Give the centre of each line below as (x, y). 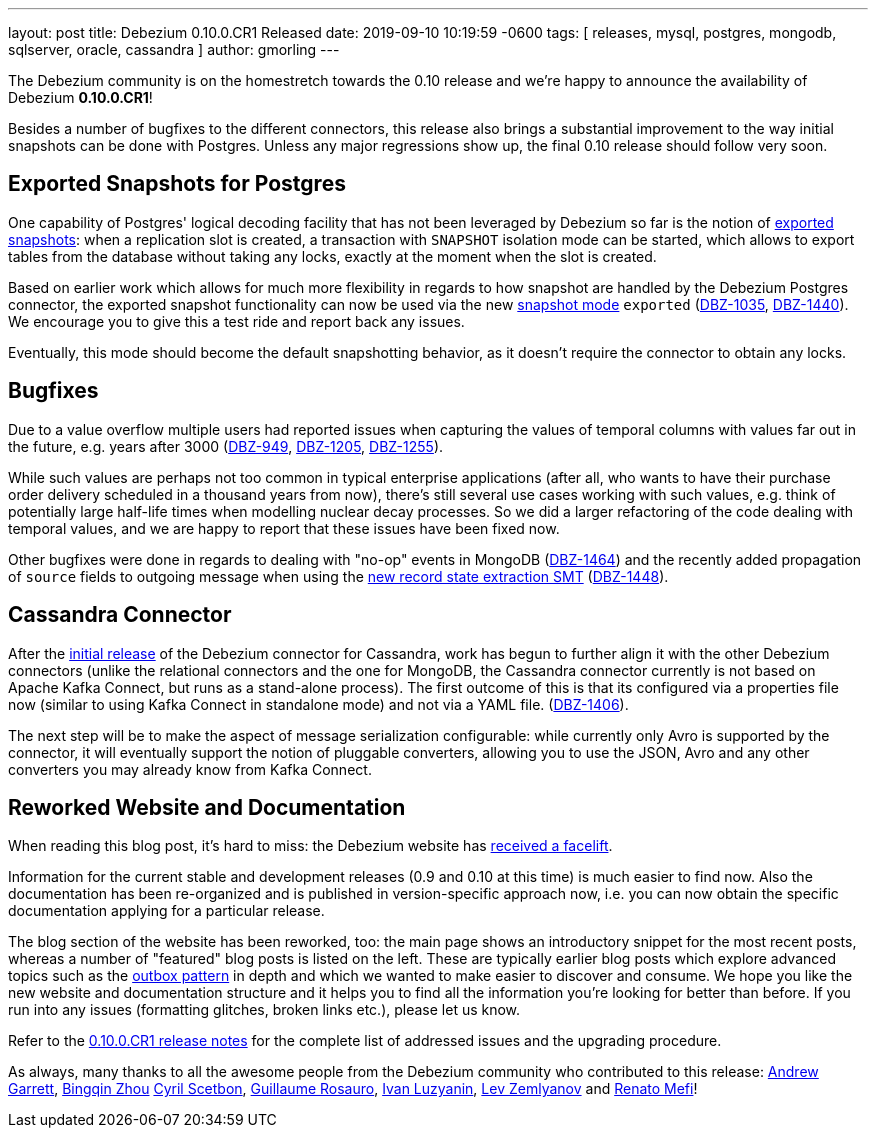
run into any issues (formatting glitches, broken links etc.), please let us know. (264, 1010)
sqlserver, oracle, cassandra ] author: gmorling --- (174, 49)
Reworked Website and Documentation (207, 807)
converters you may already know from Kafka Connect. (190, 769)
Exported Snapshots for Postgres (177, 184)
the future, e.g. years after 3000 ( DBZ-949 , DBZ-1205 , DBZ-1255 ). (226, 446)
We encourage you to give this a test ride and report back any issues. (236, 321)
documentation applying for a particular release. (166, 911)
